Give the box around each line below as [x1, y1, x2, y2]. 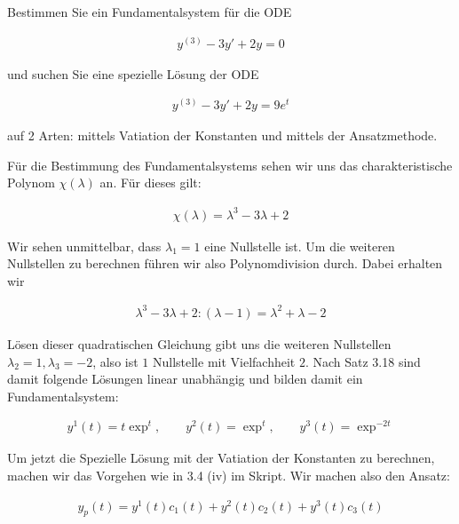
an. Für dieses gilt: [99, 173, 202, 192]
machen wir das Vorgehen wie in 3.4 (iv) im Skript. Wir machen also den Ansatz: [7, 465, 450, 484]
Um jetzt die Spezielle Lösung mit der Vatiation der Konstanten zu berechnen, [7, 449, 435, 467]
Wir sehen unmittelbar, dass [7, 236, 162, 255]
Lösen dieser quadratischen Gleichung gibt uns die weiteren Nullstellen [7, 334, 392, 353]
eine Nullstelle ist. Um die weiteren [204, 236, 395, 255]
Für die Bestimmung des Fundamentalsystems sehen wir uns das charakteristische [7, 155, 453, 174]
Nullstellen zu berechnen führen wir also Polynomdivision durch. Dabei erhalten [7, 254, 443, 273]
